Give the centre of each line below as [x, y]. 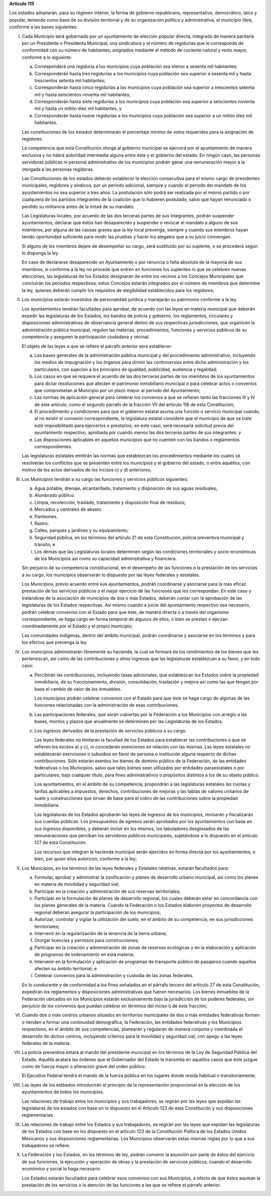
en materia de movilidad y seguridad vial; [77, 884]
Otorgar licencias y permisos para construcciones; [87, 941]
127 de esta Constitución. [60, 843]
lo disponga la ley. [41, 253]
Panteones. [46, 516]
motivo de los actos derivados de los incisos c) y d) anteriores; [87, 470]
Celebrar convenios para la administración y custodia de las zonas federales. [114, 976]
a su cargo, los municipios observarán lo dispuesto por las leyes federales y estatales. [111, 575]
